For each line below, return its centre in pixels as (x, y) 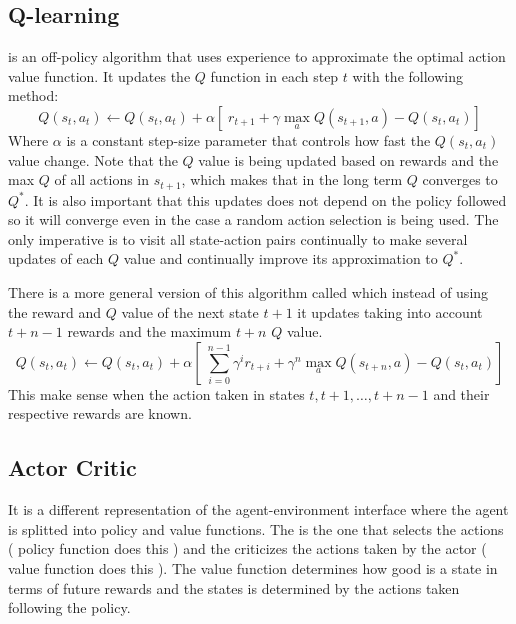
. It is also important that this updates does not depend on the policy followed (265, 199)
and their (461, 393)
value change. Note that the (93, 159)
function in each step (274, 75)
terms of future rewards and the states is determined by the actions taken (234, 587)
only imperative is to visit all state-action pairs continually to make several (238, 238)
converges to (460, 179)
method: (33, 95)
